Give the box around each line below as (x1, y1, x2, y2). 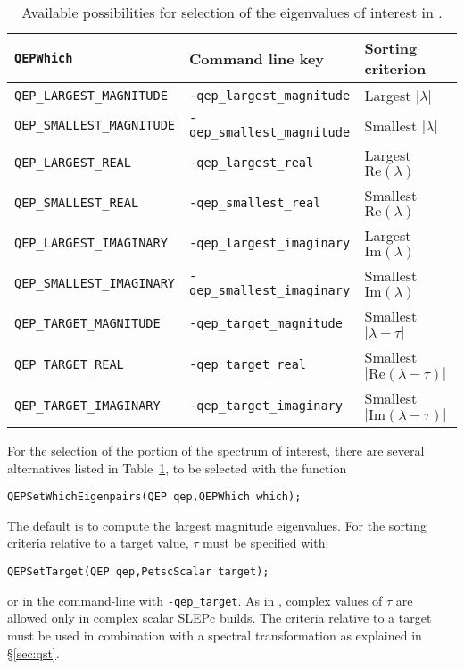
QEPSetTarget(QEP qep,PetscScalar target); (7, 565, 269, 579)
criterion (364, 58, 427, 79)
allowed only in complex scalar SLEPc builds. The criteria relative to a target (7, 608, 432, 627)
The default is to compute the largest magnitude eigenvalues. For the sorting (7, 515, 427, 534)
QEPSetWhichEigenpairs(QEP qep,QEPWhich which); (7, 490, 302, 504)
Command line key (189, 47, 325, 69)
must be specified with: (202, 533, 329, 552)
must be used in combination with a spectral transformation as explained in (7, 625, 422, 644)
